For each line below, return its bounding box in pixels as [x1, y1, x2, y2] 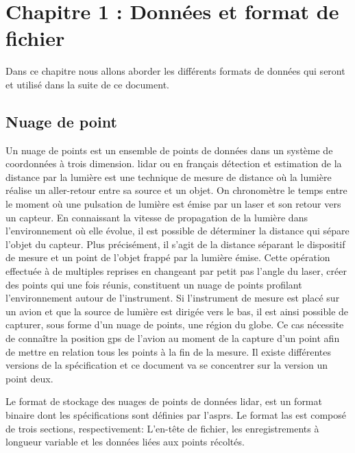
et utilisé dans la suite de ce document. [5, 77, 169, 91]
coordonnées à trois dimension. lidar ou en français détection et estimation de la [5, 156, 342, 171]
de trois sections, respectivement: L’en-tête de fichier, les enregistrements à [5, 421, 319, 435]
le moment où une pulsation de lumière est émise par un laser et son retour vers [5, 197, 341, 211]
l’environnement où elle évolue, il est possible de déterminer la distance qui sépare [5, 223, 350, 238]
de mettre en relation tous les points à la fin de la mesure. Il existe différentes [5, 344, 331, 358]
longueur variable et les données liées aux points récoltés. [5, 434, 245, 449]
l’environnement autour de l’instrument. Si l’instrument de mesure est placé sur [5, 291, 340, 305]
